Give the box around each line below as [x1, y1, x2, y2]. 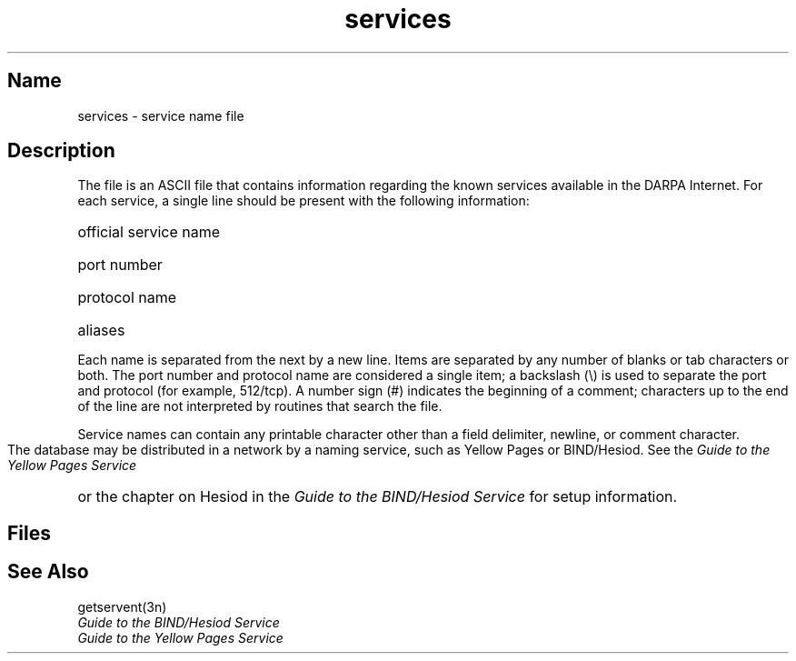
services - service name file [77, 107, 244, 124]
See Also [7, 560, 89, 584]
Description [7, 139, 115, 163]
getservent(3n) [77, 598, 167, 615]
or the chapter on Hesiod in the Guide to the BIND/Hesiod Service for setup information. [77, 487, 678, 506]
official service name [77, 223, 221, 242]
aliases [77, 321, 125, 340]
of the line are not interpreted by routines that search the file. [77, 398, 443, 415]
